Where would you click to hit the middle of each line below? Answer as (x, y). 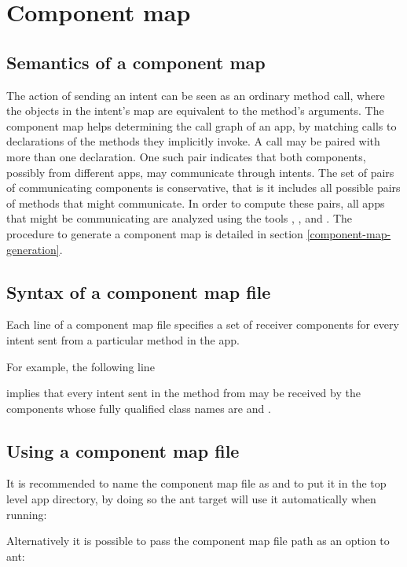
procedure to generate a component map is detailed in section (155, 233)
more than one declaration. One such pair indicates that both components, (186, 156)
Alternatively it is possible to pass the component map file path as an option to (198, 541)
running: (27, 514)
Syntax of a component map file (139, 291)
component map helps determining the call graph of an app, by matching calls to (202, 125)
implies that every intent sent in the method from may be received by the (183, 393)
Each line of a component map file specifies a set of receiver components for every (203, 324)
